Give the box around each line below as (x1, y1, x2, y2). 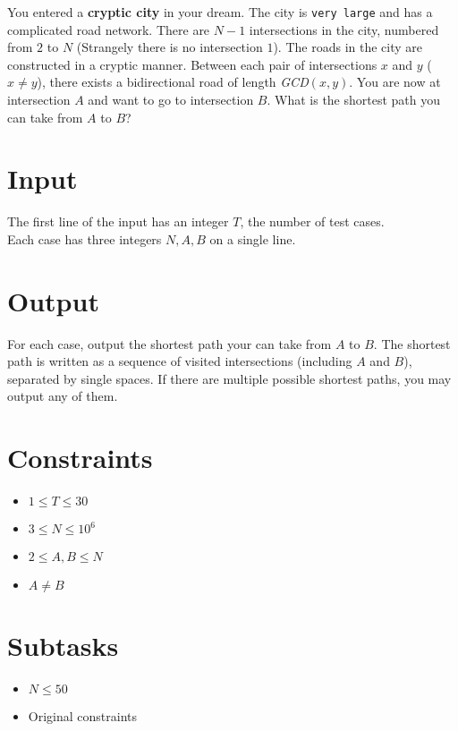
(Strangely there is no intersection (76, 38, 263, 56)
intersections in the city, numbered (249, 20, 439, 38)
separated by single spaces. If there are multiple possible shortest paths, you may (7, 369, 452, 387)
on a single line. (209, 229, 296, 248)
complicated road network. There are (7, 20, 210, 38)
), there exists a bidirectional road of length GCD (37, 72, 309, 91)
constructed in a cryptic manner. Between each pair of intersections (7, 55, 377, 73)
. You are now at (349, 72, 441, 91)
